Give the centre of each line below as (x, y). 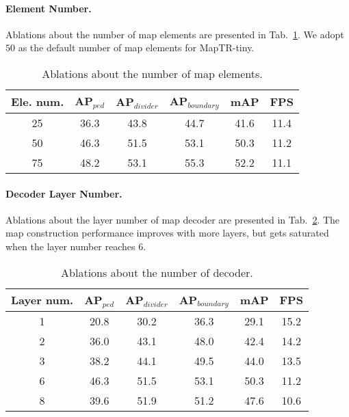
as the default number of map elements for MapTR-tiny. (136, 48)
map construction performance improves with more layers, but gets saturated (167, 233)
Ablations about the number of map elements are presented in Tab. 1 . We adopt (175, 34)
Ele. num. (38, 101)
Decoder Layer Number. (64, 193)
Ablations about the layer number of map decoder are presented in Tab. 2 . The (173, 219)
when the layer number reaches (70, 246)
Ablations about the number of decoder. (157, 272)
